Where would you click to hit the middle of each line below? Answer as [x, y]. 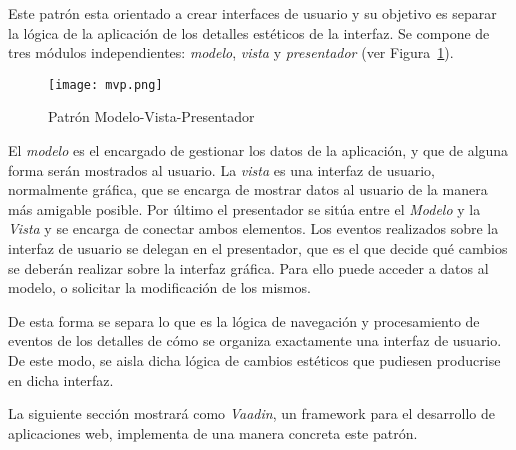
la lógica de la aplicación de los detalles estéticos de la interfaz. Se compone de [249, 32]
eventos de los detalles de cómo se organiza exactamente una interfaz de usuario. [255, 340]
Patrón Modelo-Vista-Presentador [151, 116]
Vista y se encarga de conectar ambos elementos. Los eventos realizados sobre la [253, 228]
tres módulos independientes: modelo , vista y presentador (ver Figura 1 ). [231, 52]
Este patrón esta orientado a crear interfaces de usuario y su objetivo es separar [252, 13]
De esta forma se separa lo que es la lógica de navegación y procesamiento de [244, 320]
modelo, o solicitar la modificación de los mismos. [159, 287]
